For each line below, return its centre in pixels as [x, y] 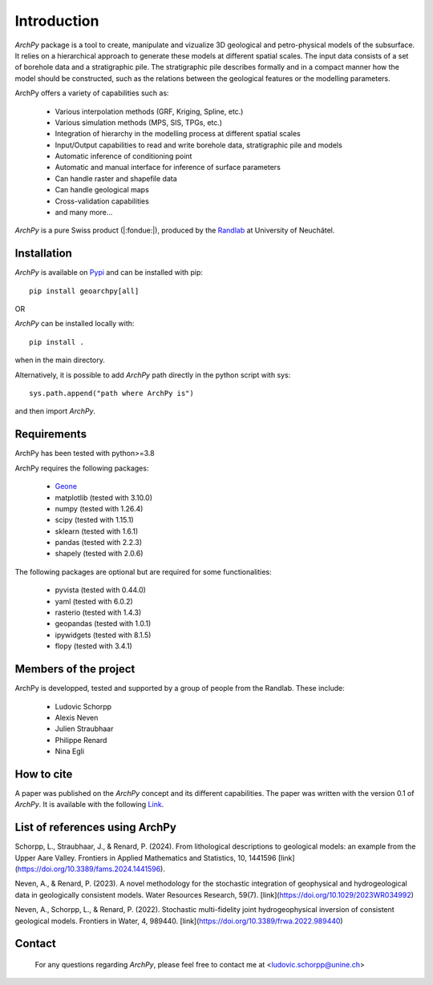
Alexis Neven [77, 717]
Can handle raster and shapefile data [116, 178]
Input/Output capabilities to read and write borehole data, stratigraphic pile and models [198, 145]
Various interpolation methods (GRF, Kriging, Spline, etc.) [149, 111]
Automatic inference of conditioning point [123, 156]
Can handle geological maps [102, 190]
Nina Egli [69, 751]
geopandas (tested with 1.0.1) [103, 624]
